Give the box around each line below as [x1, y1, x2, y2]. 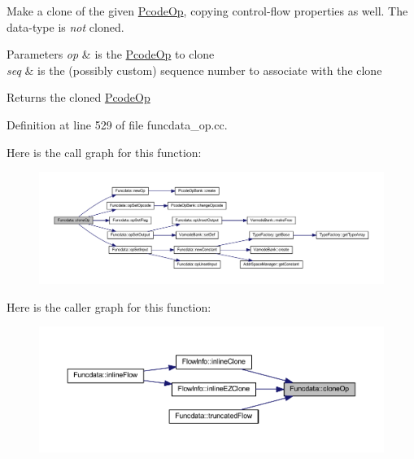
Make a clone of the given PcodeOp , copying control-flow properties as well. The [7, 2, 408, 19]
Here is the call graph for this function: [7, 143, 202, 160]
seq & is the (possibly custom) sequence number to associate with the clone [7, 61, 382, 78]
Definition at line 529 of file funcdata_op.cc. [7, 116, 228, 133]
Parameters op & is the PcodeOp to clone [7, 46, 215, 63]
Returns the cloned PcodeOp [7, 89, 150, 106]
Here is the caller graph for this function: [7, 298, 211, 315]
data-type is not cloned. [7, 18, 124, 35]
